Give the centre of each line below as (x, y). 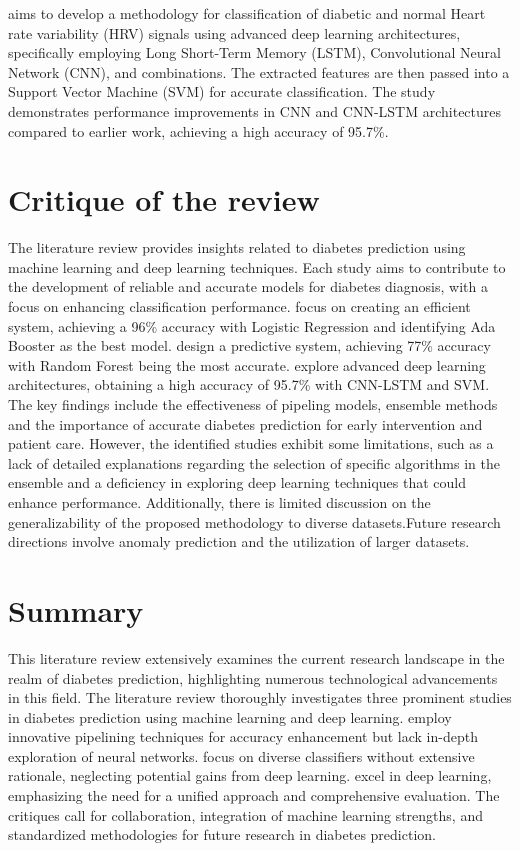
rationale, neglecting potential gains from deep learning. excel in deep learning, (250, 775)
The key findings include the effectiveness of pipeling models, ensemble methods (253, 404)
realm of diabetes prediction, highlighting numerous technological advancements (253, 677)
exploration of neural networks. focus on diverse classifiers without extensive (241, 755)
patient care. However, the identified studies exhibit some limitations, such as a (251, 443)
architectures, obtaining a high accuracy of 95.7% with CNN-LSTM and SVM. (249, 384)
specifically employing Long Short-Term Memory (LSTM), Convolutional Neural (254, 52)
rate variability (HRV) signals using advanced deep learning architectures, (234, 32)
